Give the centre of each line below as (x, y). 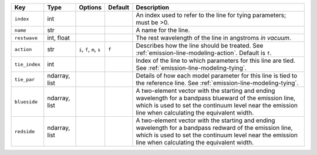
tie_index (28, 64)
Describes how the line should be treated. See (200, 46)
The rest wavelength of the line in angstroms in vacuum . (214, 38)
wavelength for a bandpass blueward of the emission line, (216, 98)
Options (90, 7)
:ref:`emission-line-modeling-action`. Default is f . (204, 53)
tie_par (25, 79)
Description (153, 7)
